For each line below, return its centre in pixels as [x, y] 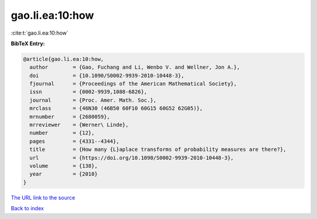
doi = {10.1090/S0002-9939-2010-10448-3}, [107, 75]
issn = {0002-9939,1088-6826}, [88, 92]
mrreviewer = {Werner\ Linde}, [79, 125]
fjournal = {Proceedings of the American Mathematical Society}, [133, 84]
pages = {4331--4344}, [75, 141]
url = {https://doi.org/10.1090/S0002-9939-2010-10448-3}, [132, 158]
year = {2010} [64, 174]
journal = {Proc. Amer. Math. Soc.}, [93, 100]
